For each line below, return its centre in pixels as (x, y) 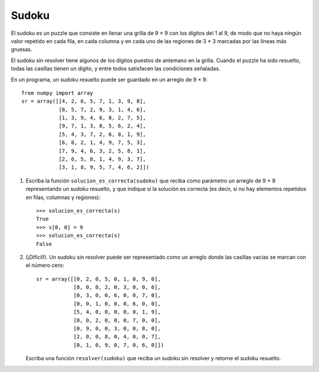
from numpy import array (57, 93)
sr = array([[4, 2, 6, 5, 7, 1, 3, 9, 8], (84, 101)
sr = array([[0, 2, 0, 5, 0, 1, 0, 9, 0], (99, 279)
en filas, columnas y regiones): (63, 197)
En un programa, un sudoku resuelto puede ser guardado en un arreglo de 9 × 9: (109, 79)
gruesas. (22, 50)
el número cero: (45, 265)
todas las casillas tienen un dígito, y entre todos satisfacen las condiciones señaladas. (116, 68)
